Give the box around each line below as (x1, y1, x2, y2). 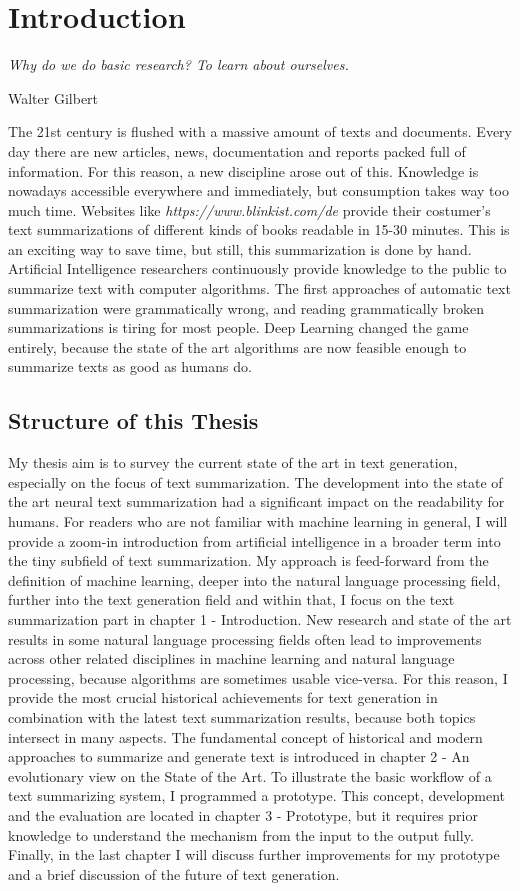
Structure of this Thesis (8, 405, 259, 436)
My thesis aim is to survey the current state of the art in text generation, (8, 452, 458, 473)
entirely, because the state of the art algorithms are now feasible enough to (8, 336, 467, 357)
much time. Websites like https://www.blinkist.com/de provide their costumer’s (8, 199, 491, 220)
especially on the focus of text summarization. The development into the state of (8, 471, 503, 492)
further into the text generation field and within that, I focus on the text (8, 589, 455, 610)
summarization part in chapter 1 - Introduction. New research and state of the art (8, 608, 512, 629)
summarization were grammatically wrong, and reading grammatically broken (8, 297, 484, 318)
